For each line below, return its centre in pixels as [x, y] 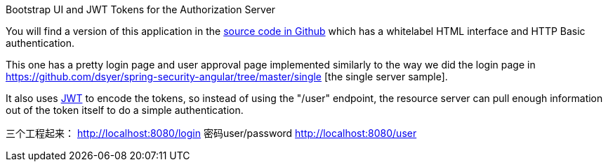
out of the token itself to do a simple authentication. [125, 110]
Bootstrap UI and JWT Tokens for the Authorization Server [141, 9]
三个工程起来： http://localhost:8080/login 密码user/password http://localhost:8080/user [211, 133]
